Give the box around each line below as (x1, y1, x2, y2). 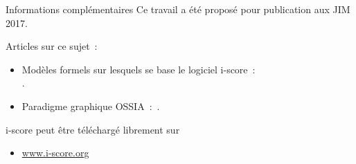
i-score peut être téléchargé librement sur (6, 122, 180, 136)
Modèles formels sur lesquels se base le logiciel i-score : (21, 62, 256, 76)
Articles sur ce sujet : (6, 39, 98, 53)
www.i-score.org (21, 145, 89, 160)
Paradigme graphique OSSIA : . (21, 98, 160, 113)
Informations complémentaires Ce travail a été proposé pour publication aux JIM (6, 2, 350, 16)
